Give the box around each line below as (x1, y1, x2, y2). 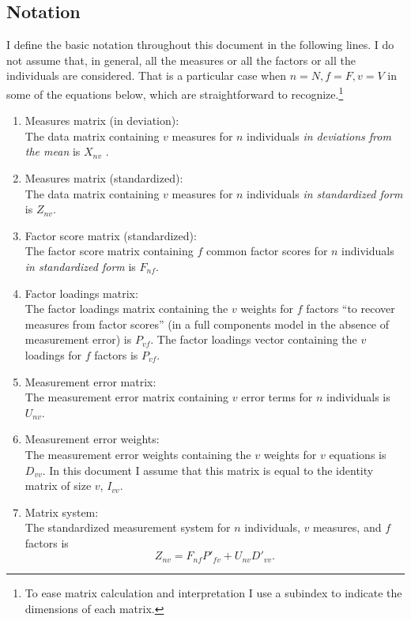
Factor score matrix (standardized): (25, 227, 197, 243)
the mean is (25, 143, 81, 160)
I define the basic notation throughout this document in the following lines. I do (6, 36, 394, 53)
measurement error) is (25, 331, 132, 348)
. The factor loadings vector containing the (150, 331, 357, 348)
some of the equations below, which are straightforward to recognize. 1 (6, 83, 344, 102)
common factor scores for (205, 243, 328, 259)
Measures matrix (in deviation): (25, 112, 179, 129)
